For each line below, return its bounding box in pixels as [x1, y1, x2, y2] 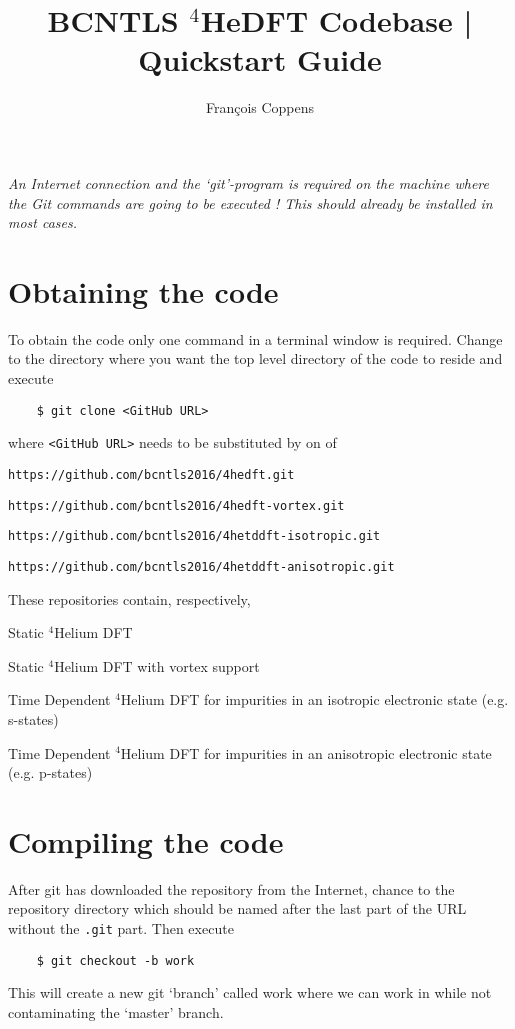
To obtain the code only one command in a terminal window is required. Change [8, 328, 503, 349]
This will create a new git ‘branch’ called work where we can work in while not [8, 982, 492, 1003]
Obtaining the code [8, 270, 279, 311]
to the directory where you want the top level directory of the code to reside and [8, 348, 503, 369]
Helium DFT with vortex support [54, 655, 260, 676]
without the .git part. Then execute [8, 918, 234, 938]
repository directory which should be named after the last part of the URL [8, 898, 467, 919]
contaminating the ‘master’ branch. [8, 1001, 224, 1022]
